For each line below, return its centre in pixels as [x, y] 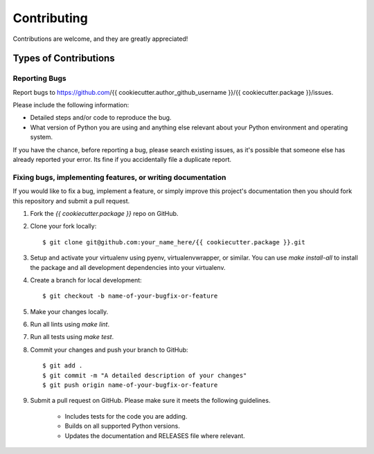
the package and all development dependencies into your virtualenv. [128, 267]
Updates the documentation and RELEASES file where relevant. [155, 435]
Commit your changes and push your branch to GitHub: [109, 349]
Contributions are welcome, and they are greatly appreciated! [100, 39]
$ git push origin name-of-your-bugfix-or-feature [130, 385]
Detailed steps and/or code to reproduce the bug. [101, 118]
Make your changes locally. [69, 311]
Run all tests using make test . [72, 337]
